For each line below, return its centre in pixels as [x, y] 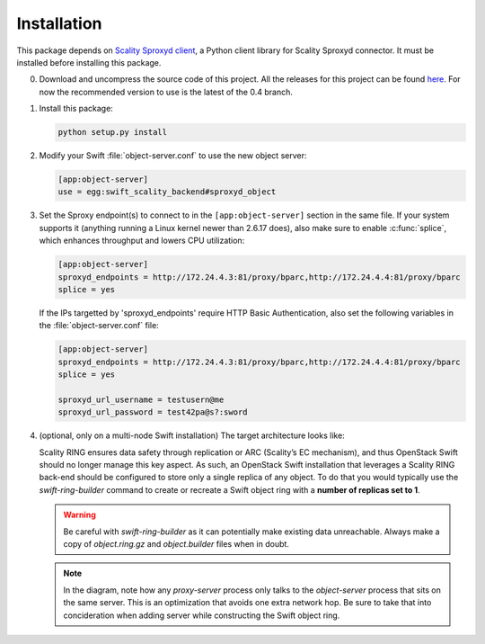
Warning [79, 515]
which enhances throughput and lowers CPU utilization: [142, 241]
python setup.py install [113, 132]
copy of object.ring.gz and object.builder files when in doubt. [176, 544]
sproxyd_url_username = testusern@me [141, 399]
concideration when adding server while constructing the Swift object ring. [202, 615]
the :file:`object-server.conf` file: [99, 326]
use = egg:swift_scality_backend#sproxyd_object [167, 192]
